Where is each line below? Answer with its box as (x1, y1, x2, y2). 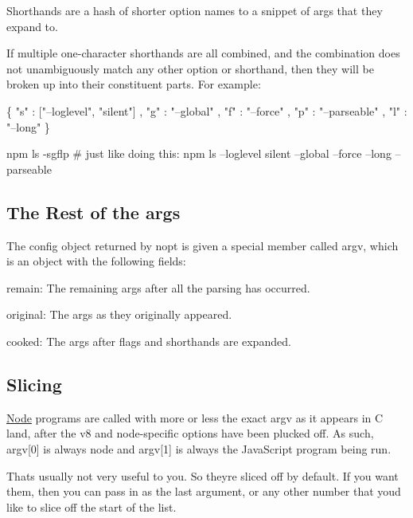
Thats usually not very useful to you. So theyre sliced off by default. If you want (6, 467, 399, 484)
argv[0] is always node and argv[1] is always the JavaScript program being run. (6, 440, 392, 457)
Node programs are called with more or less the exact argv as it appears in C (6, 409, 384, 426)
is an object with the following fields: (6, 253, 186, 269)
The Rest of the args (6, 199, 181, 224)
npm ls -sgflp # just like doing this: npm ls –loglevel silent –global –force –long (6, 145, 392, 162)
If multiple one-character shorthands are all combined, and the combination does (6, 45, 400, 61)
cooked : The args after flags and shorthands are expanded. (6, 332, 291, 349)
